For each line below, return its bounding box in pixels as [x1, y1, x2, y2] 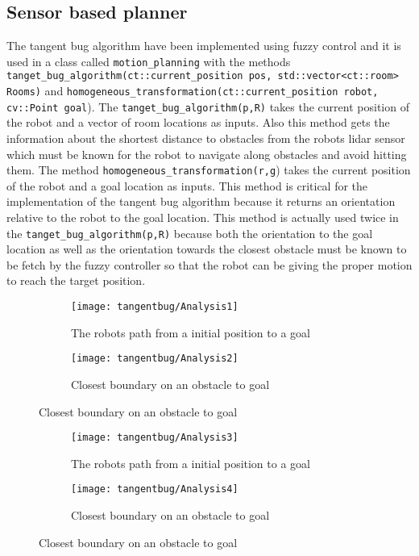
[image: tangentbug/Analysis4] [71, 483, 239, 495]
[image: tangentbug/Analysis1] [71, 301, 239, 313]
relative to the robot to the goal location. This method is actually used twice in [6, 209, 399, 226]
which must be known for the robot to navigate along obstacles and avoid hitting [6, 145, 407, 162]
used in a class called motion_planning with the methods [6, 52, 291, 69]
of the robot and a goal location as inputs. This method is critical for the [6, 177, 368, 194]
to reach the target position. [6, 272, 146, 289]
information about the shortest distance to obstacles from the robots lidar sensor [6, 130, 405, 147]
